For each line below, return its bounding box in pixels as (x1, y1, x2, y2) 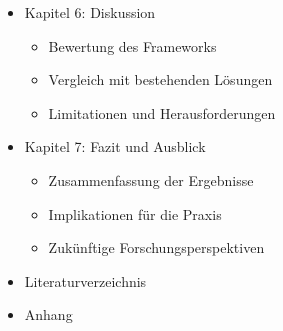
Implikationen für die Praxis (48, 203, 222, 224)
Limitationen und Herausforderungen (48, 102, 276, 123)
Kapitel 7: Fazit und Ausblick (24, 136, 206, 157)
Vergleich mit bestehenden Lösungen (48, 69, 273, 90)
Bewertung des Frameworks (48, 35, 217, 56)
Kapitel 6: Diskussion (24, 2, 156, 22)
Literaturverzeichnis (24, 270, 147, 291)
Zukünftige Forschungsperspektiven (48, 237, 265, 258)
